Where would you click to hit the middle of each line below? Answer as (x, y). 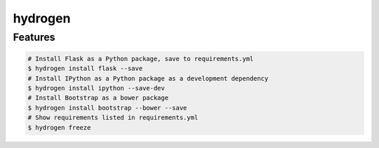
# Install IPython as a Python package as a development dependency (148, 78)
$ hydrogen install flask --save (85, 69)
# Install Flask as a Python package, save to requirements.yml (141, 59)
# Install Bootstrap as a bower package (98, 98)
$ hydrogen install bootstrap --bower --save (107, 108)
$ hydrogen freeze (59, 127)
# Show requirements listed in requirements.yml (113, 118)
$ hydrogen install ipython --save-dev (96, 88)
